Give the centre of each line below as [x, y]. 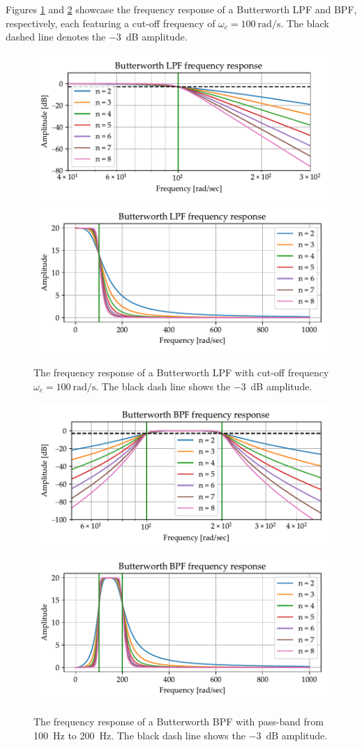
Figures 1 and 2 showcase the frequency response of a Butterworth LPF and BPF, [181, 9]
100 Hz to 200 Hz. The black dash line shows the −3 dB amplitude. [181, 735]
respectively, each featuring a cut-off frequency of [111, 23]
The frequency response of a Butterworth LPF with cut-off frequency [181, 372]
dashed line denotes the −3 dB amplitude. [97, 37]
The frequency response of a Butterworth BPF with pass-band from [179, 722]
